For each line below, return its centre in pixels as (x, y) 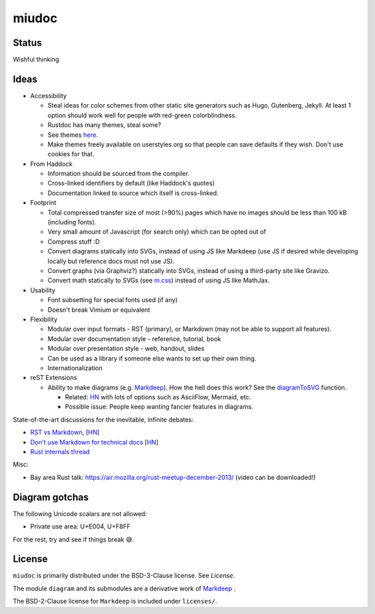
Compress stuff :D (74, 241)
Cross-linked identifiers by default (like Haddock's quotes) (131, 183)
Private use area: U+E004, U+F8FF (81, 526)
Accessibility (49, 96)
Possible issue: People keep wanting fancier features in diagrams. (159, 407)
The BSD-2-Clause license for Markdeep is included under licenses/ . (115, 601)
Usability (43, 290)
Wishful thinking (36, 60)
